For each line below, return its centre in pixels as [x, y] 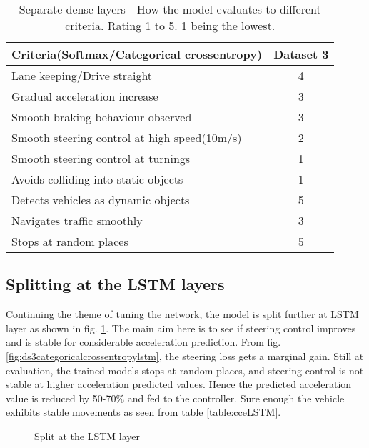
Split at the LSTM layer [87, 435]
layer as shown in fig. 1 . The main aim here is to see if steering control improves [181, 328]
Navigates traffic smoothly [77, 220]
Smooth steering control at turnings [101, 158]
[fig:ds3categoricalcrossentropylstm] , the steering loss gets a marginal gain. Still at [185, 355]
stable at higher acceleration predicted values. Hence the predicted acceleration [179, 384]
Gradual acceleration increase [85, 96]
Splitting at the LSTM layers [115, 284]
